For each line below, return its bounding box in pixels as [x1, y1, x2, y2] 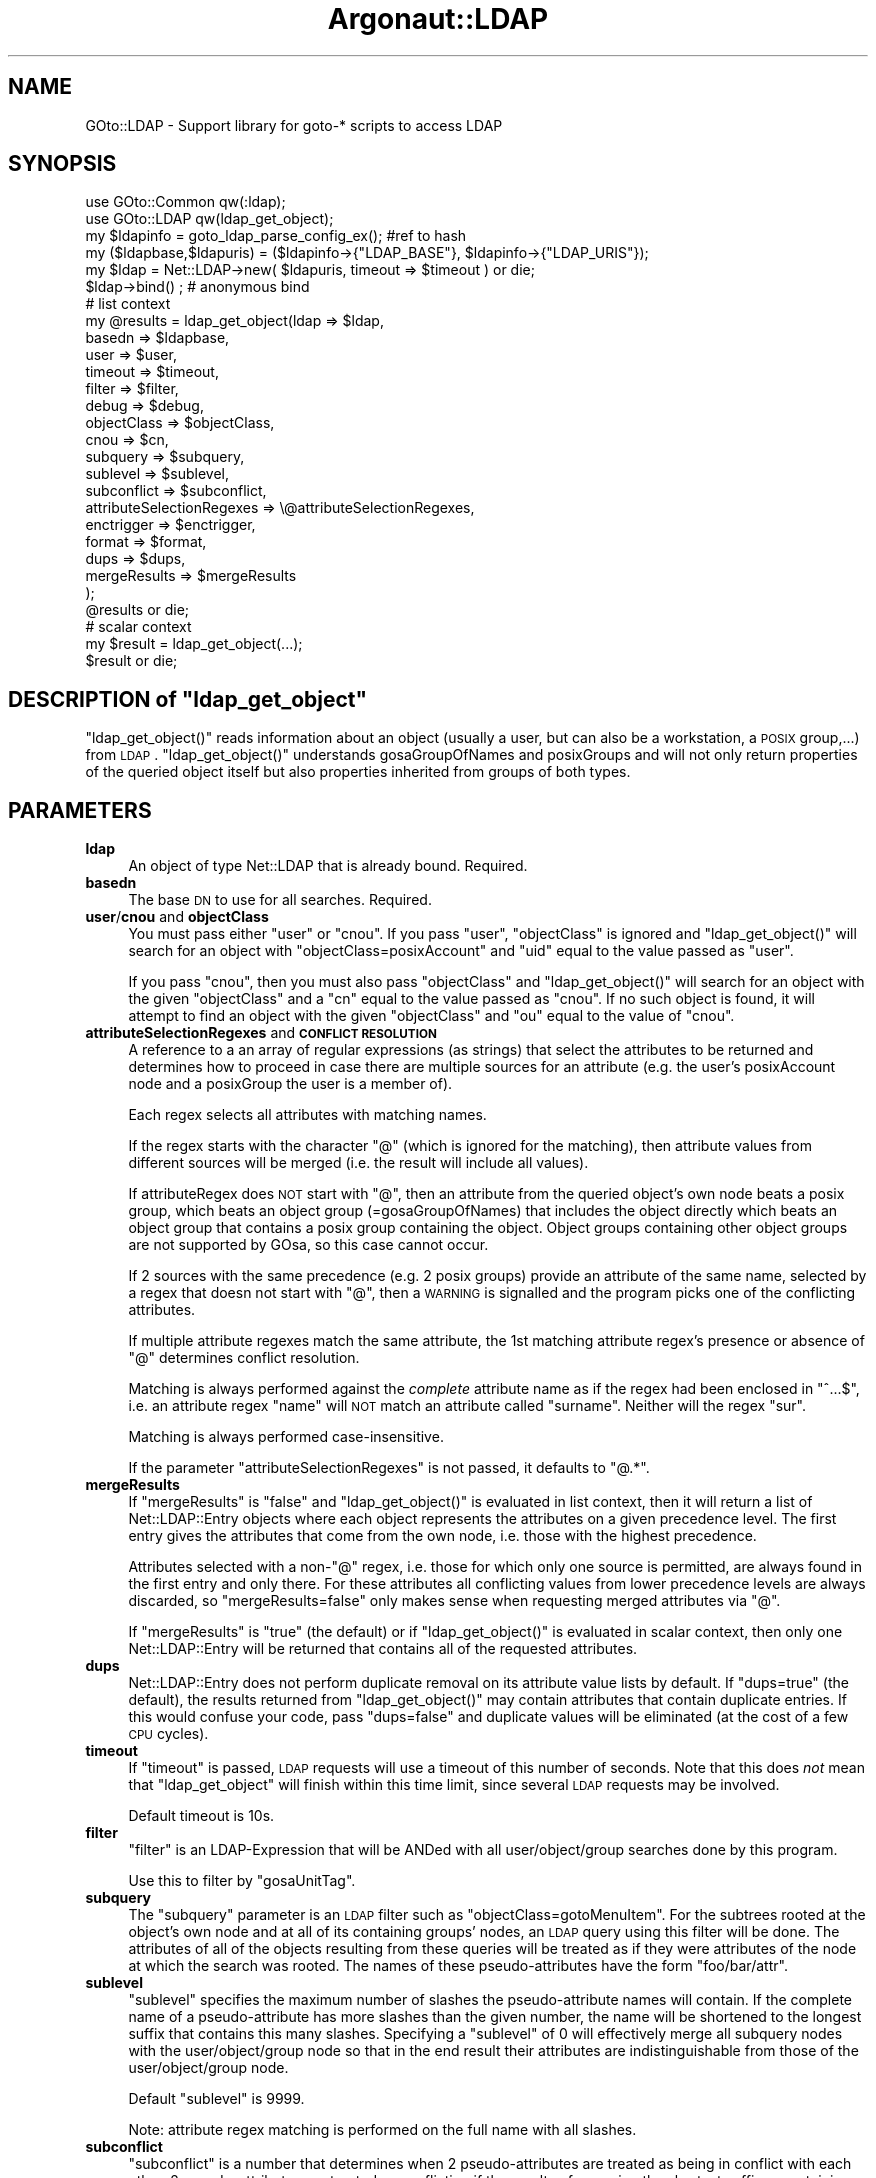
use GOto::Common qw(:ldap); [85, 193, 286, 211]
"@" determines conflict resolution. [128, 1349, 360, 1367]
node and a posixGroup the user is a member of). [128, 1075, 453, 1093]
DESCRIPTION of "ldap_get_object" [8, 686, 368, 712]
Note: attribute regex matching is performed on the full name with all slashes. [128, 2121, 637, 2139]
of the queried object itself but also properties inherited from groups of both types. [85, 763, 631, 781]
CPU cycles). [128, 1725, 209, 1743]
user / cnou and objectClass [85, 908, 269, 926]
